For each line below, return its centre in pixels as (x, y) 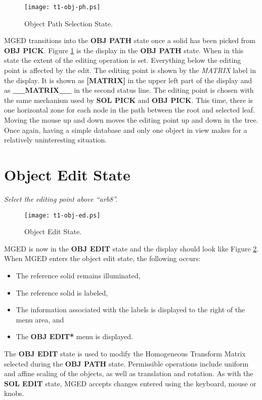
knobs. (14, 393)
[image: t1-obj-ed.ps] (62, 215)
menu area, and (40, 319)
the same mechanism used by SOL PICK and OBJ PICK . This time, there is (129, 100)
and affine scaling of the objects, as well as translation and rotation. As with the (129, 373)
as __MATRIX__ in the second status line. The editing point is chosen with (129, 90)
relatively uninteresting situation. (56, 140)
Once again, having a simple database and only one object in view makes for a (126, 130)
